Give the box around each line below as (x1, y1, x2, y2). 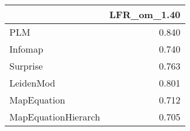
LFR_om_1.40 (109, 8, 181, 21)
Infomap (9, 42, 43, 56)
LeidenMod (9, 76, 56, 89)
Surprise (9, 59, 43, 73)
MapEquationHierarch (9, 110, 101, 123)
